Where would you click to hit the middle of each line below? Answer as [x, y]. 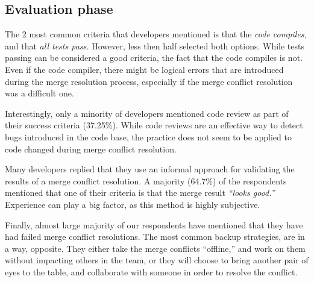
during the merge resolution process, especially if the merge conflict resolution [149, 81]
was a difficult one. [39, 93]
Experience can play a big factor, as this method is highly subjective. [133, 204]
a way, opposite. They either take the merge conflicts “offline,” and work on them [155, 248]
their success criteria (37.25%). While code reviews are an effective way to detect [154, 125]
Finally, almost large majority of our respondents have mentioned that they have [154, 224]
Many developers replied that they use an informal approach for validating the [150, 169]
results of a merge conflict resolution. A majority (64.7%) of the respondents [146, 180]
